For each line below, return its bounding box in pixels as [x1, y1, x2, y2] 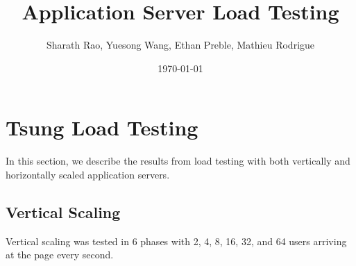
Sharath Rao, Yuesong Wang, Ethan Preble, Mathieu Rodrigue [46, 38, 315, 52]
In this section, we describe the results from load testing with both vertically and [6, 153, 350, 168]
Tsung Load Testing [6, 113, 198, 142]
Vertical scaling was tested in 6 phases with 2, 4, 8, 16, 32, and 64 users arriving [6, 233, 347, 248]
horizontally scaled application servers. [6, 167, 170, 181]
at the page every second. [6, 247, 114, 262]
